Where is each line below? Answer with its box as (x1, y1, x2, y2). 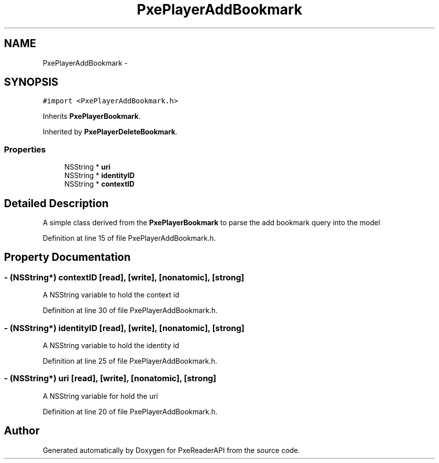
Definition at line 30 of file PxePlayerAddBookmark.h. (43, 306, 217, 315)
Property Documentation (4, 251, 131, 264)
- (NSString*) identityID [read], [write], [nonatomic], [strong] (4, 323, 245, 333)
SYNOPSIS (4, 76, 59, 89)
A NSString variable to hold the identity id (43, 341, 179, 350)
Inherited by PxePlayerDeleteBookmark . (43, 127, 177, 136)
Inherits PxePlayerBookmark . (43, 112, 141, 121)
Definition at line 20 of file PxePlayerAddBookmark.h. (43, 407, 217, 416)
